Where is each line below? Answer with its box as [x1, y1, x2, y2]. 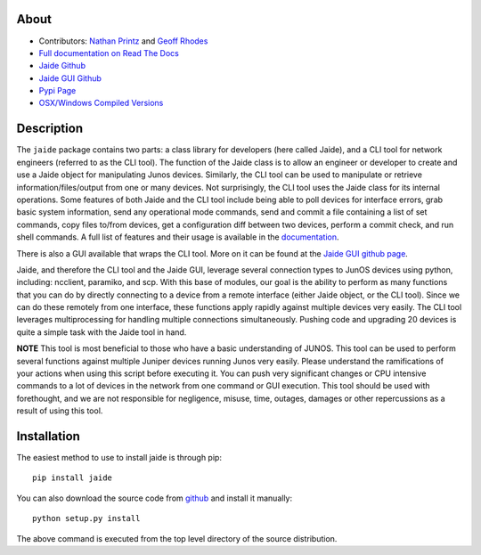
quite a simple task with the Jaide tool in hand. [16, 326, 187, 338]
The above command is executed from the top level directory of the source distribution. [16, 533, 338, 543]
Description [16, 121, 84, 136]
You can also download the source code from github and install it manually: [16, 493, 293, 503]
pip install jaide [32, 473, 113, 483]
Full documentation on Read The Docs [38, 47, 180, 58]
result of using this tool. [16, 405, 103, 416]
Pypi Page [38, 86, 77, 96]
